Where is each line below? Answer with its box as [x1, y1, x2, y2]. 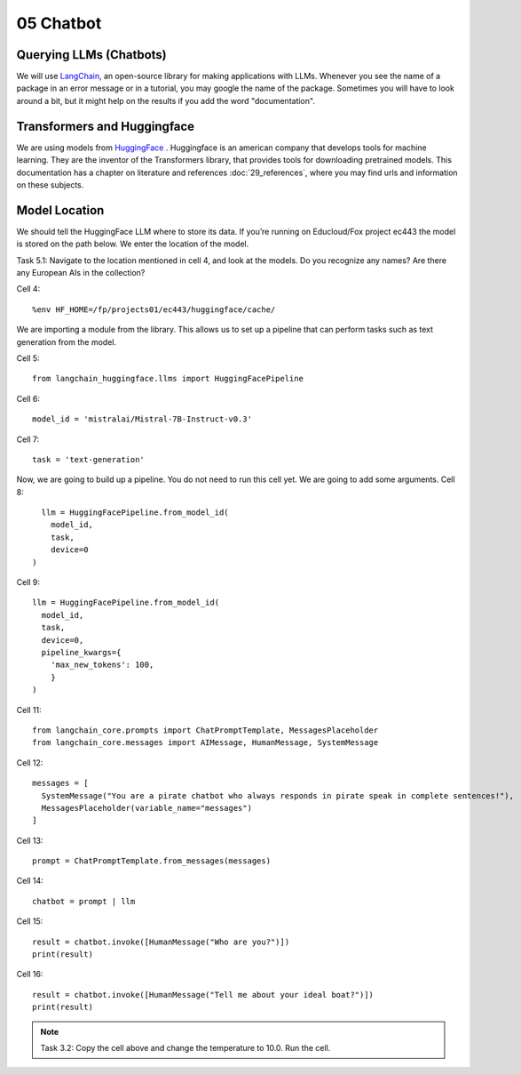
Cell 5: [16, 352, 40, 364]
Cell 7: [16, 434, 40, 445]
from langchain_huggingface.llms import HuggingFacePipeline [32, 373, 304, 384]
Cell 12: [16, 757, 43, 768]
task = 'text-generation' [32, 454, 146, 464]
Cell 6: [16, 393, 40, 404]
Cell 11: [16, 704, 42, 715]
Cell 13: [16, 835, 43, 846]
